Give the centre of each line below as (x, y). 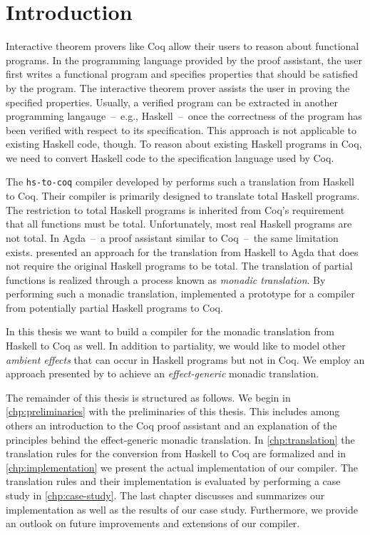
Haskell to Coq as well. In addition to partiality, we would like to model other (176, 346)
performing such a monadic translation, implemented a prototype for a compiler (180, 294)
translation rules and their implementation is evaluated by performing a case (173, 481)
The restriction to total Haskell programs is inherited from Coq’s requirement (175, 209)
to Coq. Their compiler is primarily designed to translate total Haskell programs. (183, 196)
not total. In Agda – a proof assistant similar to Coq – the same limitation (172, 237)
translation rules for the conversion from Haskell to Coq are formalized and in (176, 453)
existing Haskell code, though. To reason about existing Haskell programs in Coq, (184, 144)
